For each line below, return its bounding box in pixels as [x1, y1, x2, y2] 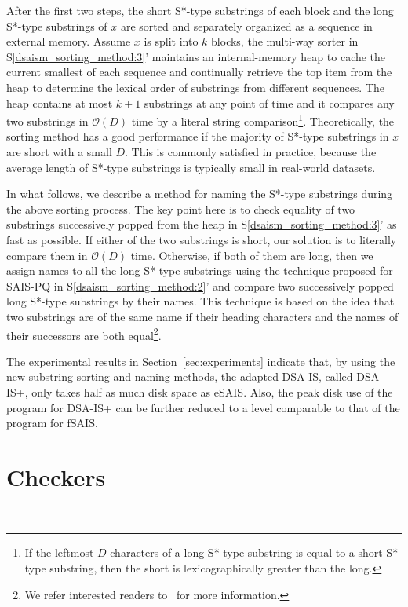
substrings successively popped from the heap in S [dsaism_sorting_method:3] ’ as [6, 216, 397, 232]
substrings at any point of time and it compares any [144, 94, 395, 111]
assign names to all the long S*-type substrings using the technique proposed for [6, 262, 393, 279]
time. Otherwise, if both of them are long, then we [130, 247, 373, 263]
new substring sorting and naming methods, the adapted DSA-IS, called [6, 368, 353, 385]
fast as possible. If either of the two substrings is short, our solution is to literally [6, 231, 397, 247]
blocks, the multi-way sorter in [211, 33, 359, 49]
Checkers [6, 460, 106, 492]
